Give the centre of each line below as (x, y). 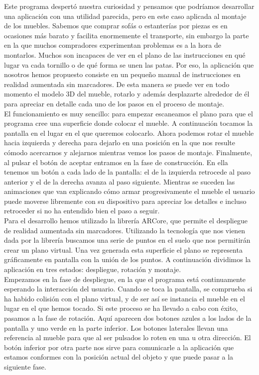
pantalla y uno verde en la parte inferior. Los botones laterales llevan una (116, 328)
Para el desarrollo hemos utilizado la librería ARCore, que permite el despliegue (126, 221)
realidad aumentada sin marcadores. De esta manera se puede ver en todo (117, 84)
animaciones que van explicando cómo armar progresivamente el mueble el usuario (129, 191)
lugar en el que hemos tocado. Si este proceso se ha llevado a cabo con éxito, (121, 308)
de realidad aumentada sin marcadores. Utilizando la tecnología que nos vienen (125, 230)
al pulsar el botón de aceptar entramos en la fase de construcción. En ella (116, 162)
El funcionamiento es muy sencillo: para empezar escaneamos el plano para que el (129, 113)
